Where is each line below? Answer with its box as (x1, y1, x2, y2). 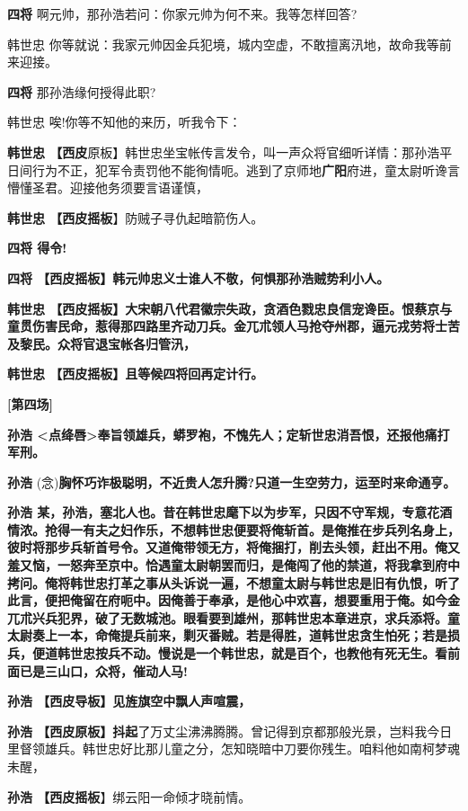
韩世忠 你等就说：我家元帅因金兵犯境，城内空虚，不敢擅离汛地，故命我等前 (7, 34, 452, 53)
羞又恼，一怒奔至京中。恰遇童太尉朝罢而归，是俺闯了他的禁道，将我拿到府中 (7, 556, 460, 575)
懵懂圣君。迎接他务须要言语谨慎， (7, 178, 208, 197)
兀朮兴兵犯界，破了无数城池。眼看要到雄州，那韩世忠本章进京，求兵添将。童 (7, 608, 460, 627)
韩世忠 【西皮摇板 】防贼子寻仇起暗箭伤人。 (7, 208, 264, 227)
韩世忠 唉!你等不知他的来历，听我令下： (7, 112, 242, 131)
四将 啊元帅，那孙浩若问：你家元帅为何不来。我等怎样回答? (7, 4, 358, 22)
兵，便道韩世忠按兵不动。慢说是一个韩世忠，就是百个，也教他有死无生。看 (7, 644, 447, 663)
